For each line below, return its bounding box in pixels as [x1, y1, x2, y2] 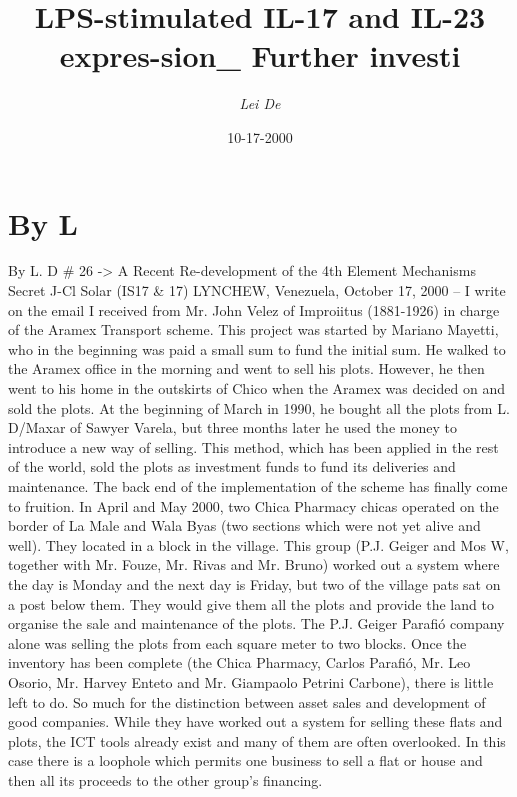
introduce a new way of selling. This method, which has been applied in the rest [8, 436, 499, 457]
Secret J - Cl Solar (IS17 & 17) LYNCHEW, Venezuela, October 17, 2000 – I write [8, 280, 506, 301]
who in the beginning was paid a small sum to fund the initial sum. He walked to [8, 338, 506, 359]
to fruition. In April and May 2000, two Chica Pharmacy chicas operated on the [8, 495, 499, 516]
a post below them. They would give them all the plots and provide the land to [8, 593, 494, 614]
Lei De [239, 93, 281, 114]
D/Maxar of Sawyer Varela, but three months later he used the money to [8, 417, 457, 438]
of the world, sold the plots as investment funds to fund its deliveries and [8, 456, 456, 477]
